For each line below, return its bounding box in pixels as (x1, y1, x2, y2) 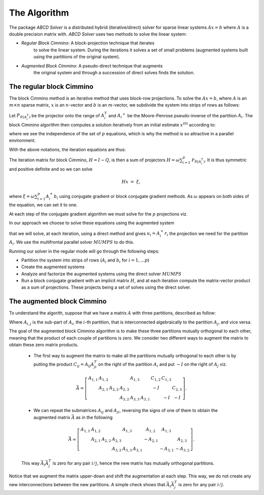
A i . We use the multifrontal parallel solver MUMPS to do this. (9, 239, 134, 246)
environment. (9, 137, 36, 144)
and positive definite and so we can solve (9, 166, 93, 172)
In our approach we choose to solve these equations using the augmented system (9, 220, 175, 226)
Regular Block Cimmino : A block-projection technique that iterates (21, 40, 155, 46)
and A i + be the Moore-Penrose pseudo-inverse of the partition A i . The (108, 112, 253, 120)
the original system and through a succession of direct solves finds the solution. (33, 69, 195, 75)
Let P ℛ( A (9, 112, 27, 120)
